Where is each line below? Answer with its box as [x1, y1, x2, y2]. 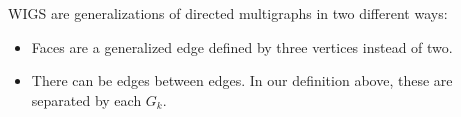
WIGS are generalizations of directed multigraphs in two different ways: [8, 3, 448, 23]
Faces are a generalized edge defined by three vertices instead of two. [31, 36, 453, 57]
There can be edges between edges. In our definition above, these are [31, 70, 453, 91]
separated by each [31, 89, 142, 110]
